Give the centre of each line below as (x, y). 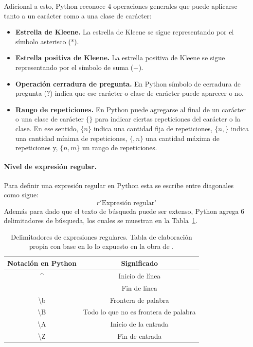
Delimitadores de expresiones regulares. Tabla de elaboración (101, 236)
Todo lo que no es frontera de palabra (139, 312)
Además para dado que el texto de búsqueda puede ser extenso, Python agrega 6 (124, 211)
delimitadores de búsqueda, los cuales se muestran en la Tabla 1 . (101, 220)
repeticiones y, (36, 147)
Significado (139, 263)
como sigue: (21, 195)
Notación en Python (42, 263)
